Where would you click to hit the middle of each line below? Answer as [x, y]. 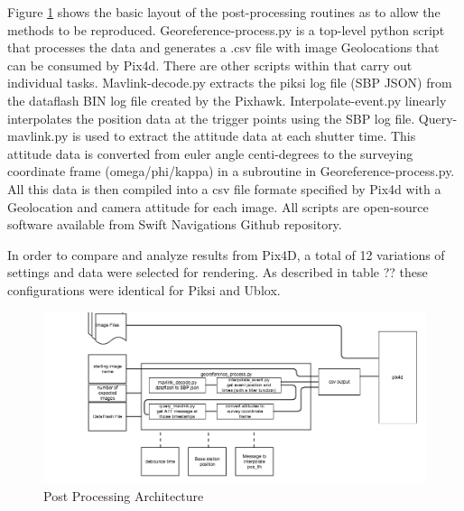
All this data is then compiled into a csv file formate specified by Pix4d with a [224, 188]
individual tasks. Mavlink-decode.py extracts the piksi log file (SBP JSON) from [230, 83]
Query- [438, 118]
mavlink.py [38, 136]
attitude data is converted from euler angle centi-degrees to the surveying [210, 153]
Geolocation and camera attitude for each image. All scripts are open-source [218, 206]
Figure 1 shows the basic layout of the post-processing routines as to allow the [224, 12]
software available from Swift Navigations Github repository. [175, 224]
